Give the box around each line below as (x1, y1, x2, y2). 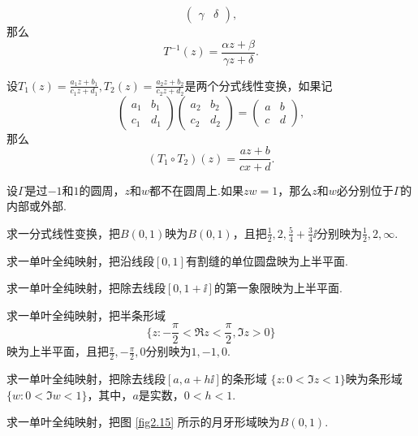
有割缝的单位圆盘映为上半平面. (185, 252, 348, 269)
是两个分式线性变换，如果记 (184, 76, 333, 93)
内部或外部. (6, 197, 67, 214)
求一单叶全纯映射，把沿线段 (6, 252, 154, 269)
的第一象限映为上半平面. (213, 279, 343, 296)
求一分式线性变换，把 (6, 224, 120, 241)
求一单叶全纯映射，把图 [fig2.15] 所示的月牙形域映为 (6, 413, 280, 430)
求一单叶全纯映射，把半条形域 (6, 306, 166, 323)
